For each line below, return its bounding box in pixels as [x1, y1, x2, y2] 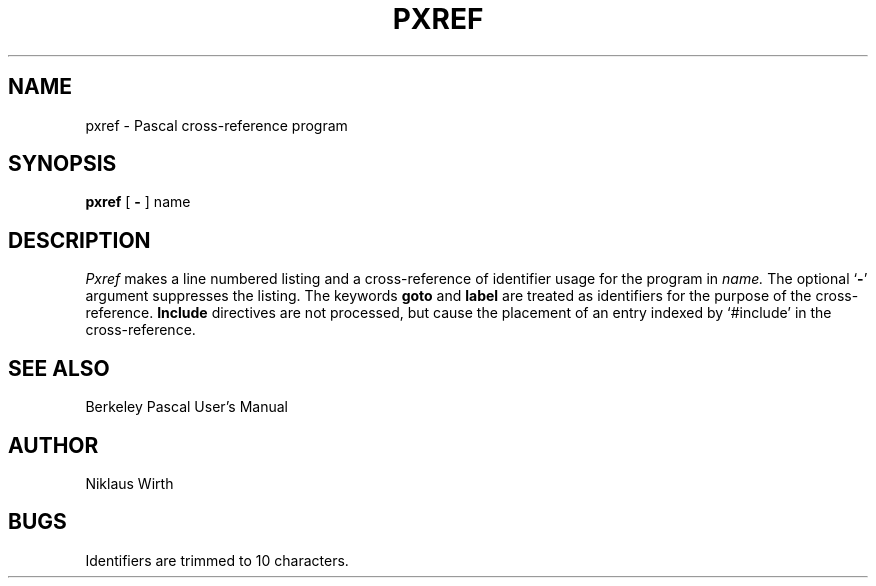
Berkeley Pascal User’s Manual [85, 398, 289, 416]
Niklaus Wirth [85, 474, 174, 492]
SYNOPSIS [8, 151, 117, 177]
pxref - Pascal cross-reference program [85, 116, 348, 134]
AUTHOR [8, 432, 99, 458]
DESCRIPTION [8, 227, 151, 253]
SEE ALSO [8, 355, 110, 381]
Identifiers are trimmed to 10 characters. [85, 551, 349, 569]
